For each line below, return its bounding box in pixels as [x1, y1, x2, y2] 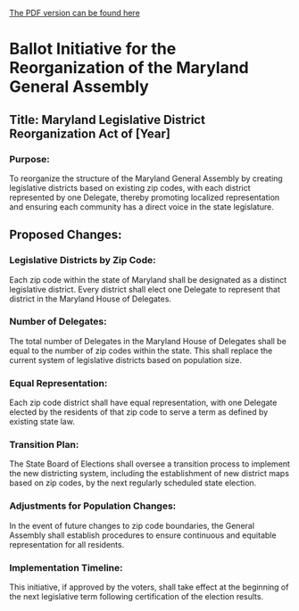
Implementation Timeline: [9, 561, 123, 574]
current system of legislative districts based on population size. [9, 354, 243, 365]
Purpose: [9, 153, 51, 165]
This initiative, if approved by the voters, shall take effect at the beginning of [9, 582, 289, 592]
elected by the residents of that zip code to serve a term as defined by [9, 407, 269, 417]
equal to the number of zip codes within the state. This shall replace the [9, 345, 273, 356]
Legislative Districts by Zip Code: [9, 254, 156, 267]
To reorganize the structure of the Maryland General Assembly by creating [9, 173, 283, 184]
